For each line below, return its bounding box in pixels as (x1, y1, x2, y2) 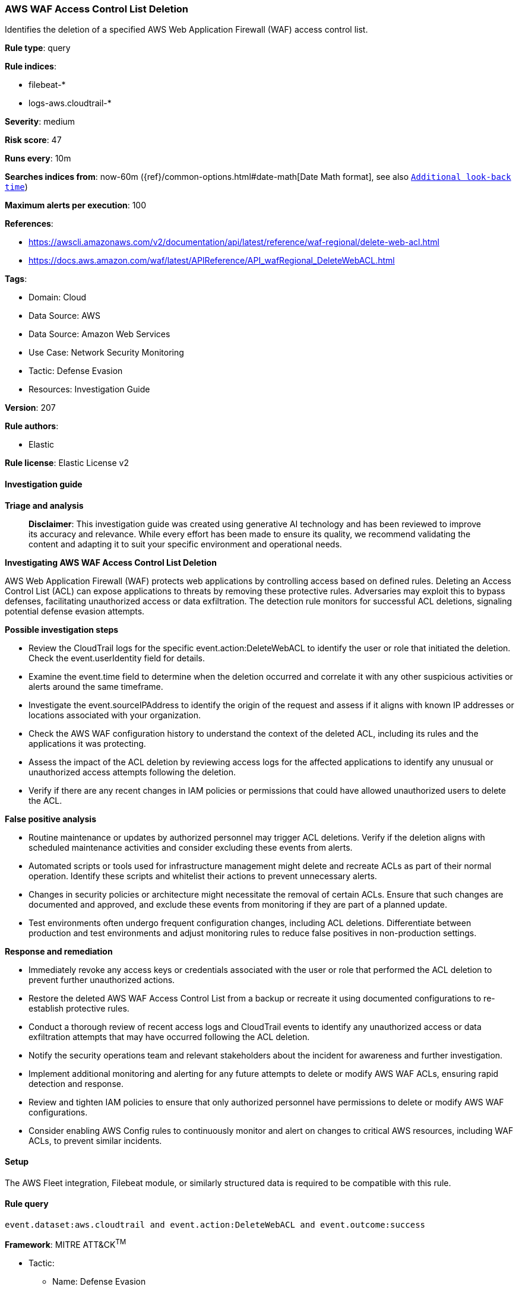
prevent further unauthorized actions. (29, 974, 175, 985)
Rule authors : (5, 421, 59, 432)
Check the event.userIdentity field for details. (29, 652, 205, 663)
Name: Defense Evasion (52, 1276, 146, 1286)
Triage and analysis (5, 500, 84, 511)
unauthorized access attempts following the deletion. (29, 766, 236, 777)
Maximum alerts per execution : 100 (5, 200, 147, 211)
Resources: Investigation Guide (29, 384, 150, 395)
